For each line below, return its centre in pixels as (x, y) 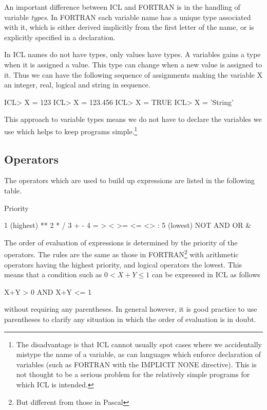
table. (13, 190)
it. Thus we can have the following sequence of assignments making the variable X (133, 74)
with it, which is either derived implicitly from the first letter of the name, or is (129, 27)
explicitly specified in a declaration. (60, 37)
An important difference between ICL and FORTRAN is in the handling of (122, 7)
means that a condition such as (53, 274)
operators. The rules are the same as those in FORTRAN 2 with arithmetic (121, 254)
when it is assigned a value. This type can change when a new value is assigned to (133, 64)
